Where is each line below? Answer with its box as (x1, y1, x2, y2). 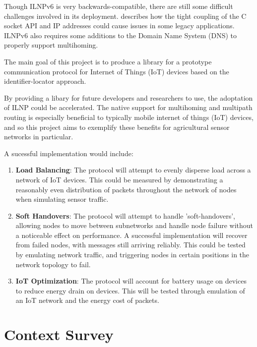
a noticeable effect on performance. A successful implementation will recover (15, 230, 248, 240)
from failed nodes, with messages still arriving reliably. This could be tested (15, 239, 246, 250)
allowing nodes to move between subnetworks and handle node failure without (15, 220, 254, 231)
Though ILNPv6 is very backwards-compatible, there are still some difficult (4, 1, 233, 11)
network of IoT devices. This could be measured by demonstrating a (15, 174, 223, 184)
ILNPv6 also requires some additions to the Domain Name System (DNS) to (4, 30, 237, 40)
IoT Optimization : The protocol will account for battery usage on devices (15, 276, 247, 286)
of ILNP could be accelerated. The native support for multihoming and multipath (4, 102, 253, 113)
